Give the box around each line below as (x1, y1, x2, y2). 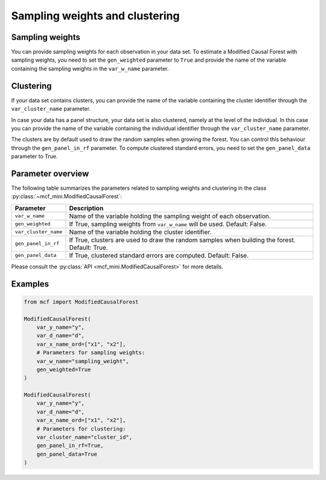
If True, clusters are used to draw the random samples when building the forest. (69, 236, 296, 244)
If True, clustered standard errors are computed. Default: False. (69, 251, 249, 259)
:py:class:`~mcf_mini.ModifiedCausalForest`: (11, 193, 122, 200)
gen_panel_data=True (36, 450, 98, 458)
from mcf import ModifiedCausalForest (24, 298, 139, 305)
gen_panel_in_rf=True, (36, 442, 104, 449)
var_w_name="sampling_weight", (36, 357, 129, 365)
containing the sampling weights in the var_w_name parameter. (11, 65, 169, 72)
